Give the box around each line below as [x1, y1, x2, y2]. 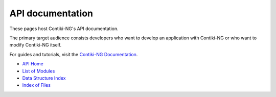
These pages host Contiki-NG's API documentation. [9, 26, 119, 32]
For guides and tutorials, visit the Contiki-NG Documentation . [9, 51, 138, 57]
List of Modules [22, 68, 55, 74]
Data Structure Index [22, 75, 66, 81]
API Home [22, 61, 43, 67]
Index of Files [22, 82, 51, 88]
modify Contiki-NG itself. [9, 42, 62, 48]
